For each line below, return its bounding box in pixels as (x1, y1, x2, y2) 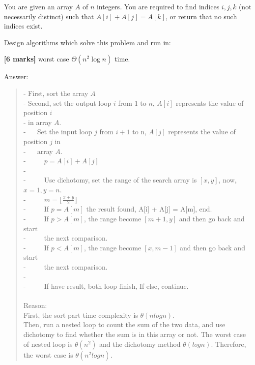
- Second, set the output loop (23, 97, 112, 108)
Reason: (23, 300, 47, 310)
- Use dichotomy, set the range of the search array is (23, 175, 197, 185)
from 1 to (118, 97, 146, 108)
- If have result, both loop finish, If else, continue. (23, 281, 189, 291)
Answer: (4, 71, 28, 82)
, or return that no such (165, 11, 237, 21)
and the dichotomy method (99, 338, 181, 349)
